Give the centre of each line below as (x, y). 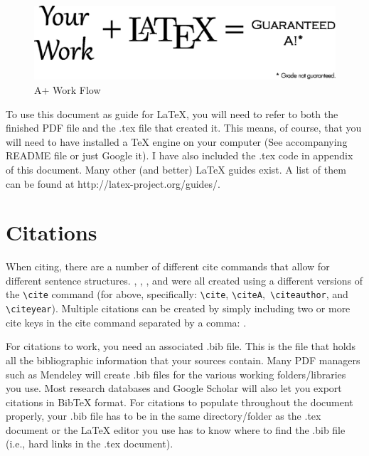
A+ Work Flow (68, 89)
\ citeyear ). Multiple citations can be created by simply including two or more (178, 308)
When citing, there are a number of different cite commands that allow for (168, 266)
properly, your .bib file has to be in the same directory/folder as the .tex (164, 416)
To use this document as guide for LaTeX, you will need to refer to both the (172, 113)
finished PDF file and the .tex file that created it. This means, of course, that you (184, 128)
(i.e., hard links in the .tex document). (90, 444)
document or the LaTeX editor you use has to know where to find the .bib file (176, 429)
